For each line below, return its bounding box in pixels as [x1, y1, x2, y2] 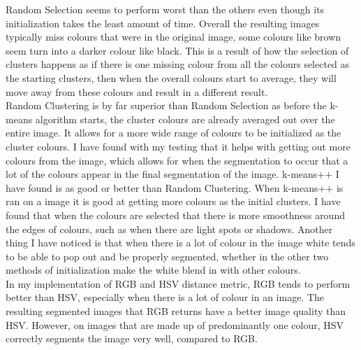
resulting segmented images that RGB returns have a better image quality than [6, 304, 346, 318]
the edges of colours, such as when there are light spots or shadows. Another [6, 221, 333, 236]
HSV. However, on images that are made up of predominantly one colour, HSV [6, 317, 344, 332]
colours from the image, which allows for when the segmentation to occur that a [6, 153, 348, 167]
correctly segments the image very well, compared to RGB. [6, 331, 258, 346]
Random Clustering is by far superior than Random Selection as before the [6, 98, 327, 113]
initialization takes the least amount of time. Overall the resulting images [6, 15, 320, 30]
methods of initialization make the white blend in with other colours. [6, 262, 301, 277]
